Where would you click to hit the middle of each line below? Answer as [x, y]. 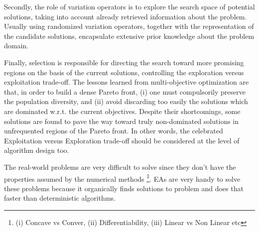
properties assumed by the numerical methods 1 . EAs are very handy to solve [122, 178]
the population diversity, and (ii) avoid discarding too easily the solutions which [126, 101]
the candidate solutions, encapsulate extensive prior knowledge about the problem [129, 36]
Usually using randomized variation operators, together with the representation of [129, 26]
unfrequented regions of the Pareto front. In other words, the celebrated [114, 131]
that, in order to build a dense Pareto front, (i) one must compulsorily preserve [125, 91]
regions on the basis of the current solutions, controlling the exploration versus [124, 72]
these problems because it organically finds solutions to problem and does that [124, 188]
